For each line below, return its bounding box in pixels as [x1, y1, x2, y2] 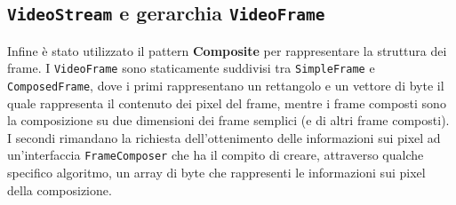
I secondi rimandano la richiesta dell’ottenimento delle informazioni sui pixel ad [7, 128, 441, 146]
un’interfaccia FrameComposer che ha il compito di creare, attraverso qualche [7, 146, 424, 164]
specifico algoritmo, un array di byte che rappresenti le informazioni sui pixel [7, 163, 426, 182]
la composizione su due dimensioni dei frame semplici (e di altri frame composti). [7, 111, 450, 130]
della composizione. [7, 180, 112, 199]
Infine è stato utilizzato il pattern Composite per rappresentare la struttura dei [7, 41, 447, 59]
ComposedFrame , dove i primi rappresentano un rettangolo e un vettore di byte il [7, 76, 444, 95]
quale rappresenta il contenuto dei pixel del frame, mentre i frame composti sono [7, 93, 446, 112]
